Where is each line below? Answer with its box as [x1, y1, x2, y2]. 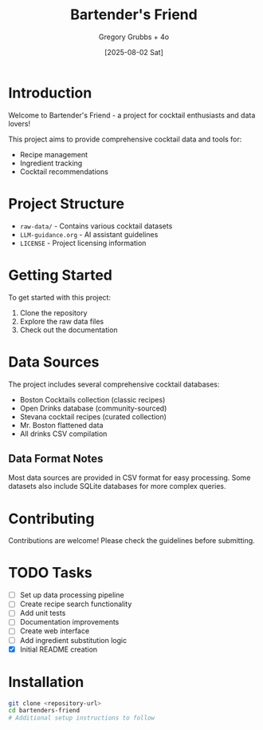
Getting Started [8, 266, 113, 284]
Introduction [8, 84, 92, 101]
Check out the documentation [19, 325, 118, 335]
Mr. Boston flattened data [19, 420, 104, 430]
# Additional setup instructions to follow [8, 714, 155, 722]
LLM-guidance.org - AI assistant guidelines [19, 229, 159, 239]
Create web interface [19, 626, 90, 636]
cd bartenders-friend [8, 707, 80, 715]
